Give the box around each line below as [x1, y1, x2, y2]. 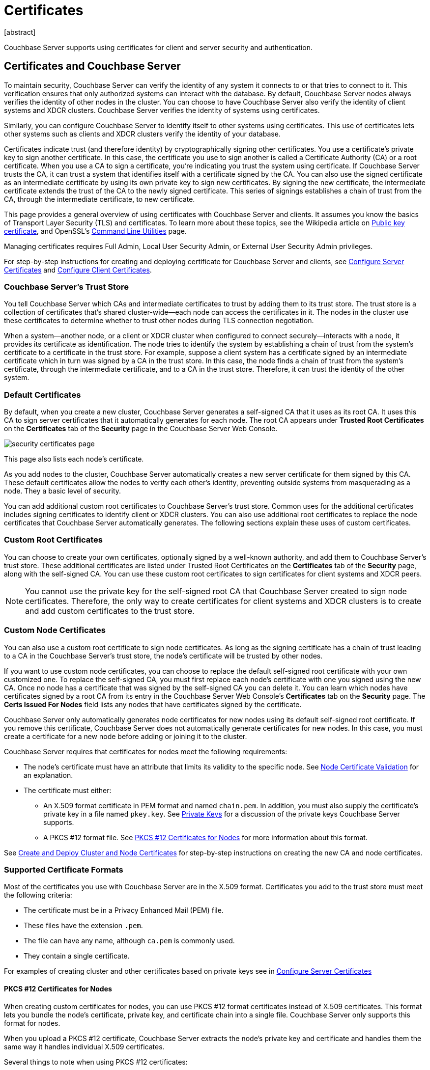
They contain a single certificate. [24, 952, 130, 960]
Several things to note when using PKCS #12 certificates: [4, 1057, 188, 1066]
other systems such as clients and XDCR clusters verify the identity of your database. [4, 129, 281, 138]
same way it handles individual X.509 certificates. [4, 1042, 165, 1051]
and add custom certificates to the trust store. [25, 605, 195, 616]
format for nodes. [4, 1018, 60, 1027]
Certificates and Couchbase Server [4, 60, 181, 73]
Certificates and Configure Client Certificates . [4, 265, 152, 274]
